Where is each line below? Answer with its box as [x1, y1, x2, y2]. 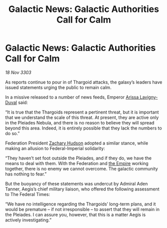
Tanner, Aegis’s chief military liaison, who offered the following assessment [5, 186, 160, 192]
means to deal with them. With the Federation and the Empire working [5, 160, 149, 166]
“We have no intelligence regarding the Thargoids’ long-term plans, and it [5, 201, 156, 207]
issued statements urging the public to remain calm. [5, 84, 112, 90]
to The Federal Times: [5, 191, 50, 197]
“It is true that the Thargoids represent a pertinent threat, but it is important [5, 109, 159, 115]
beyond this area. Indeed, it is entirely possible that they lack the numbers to [5, 125, 162, 131]
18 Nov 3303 [5, 69, 31, 75]
